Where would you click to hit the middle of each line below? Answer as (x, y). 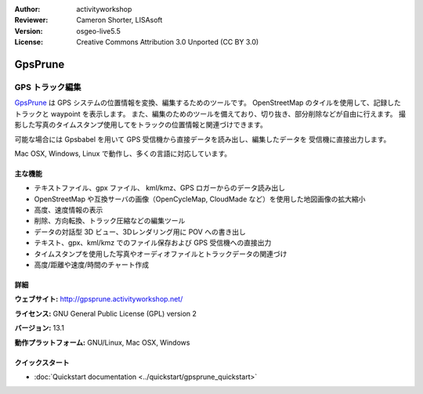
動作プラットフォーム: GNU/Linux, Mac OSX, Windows (102, 342)
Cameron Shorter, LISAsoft (119, 20)
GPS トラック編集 (48, 87)
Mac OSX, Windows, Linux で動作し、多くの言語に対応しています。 (123, 154)
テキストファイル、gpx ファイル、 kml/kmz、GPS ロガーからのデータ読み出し (160, 188)
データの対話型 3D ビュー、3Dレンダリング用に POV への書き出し (140, 232)
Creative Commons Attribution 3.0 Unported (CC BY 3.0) (168, 42)
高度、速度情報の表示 (69, 210)
